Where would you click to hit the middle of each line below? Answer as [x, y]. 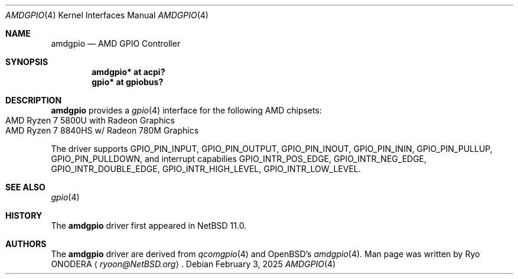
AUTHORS [26, 244]
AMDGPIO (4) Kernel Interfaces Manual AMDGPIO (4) [107, 15]
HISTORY [24, 215]
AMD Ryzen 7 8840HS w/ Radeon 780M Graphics [102, 130]
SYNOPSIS [27, 62]
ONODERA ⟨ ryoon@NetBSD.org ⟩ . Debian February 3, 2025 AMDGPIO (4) [193, 264]
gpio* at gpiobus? [128, 82]
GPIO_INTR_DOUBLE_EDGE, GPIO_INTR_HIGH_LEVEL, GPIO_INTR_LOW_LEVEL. [206, 169]
